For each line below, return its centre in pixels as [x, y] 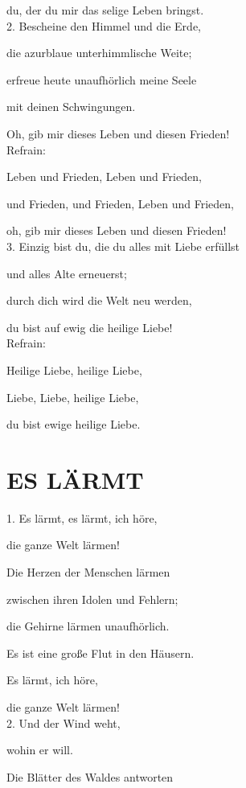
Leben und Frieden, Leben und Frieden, [104, 176]
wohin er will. [40, 750]
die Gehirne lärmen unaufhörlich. [88, 626]
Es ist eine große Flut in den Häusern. [100, 653]
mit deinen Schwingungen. [71, 107]
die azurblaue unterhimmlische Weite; [99, 53]
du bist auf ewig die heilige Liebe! [90, 327]
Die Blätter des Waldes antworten [90, 776]
